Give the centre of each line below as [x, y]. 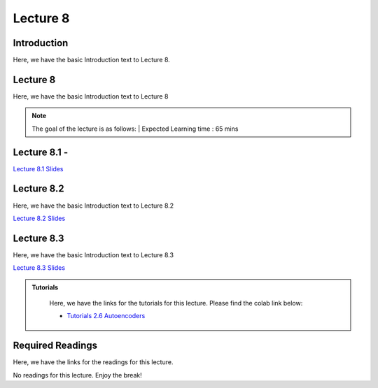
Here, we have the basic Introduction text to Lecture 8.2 [93, 206]
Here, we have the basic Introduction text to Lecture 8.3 [93, 254]
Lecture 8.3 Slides [39, 268]
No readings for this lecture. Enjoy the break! [78, 375]
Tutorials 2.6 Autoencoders [106, 316]
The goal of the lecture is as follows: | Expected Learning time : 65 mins [135, 129]
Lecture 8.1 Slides [38, 168]
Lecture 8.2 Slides [39, 218]
